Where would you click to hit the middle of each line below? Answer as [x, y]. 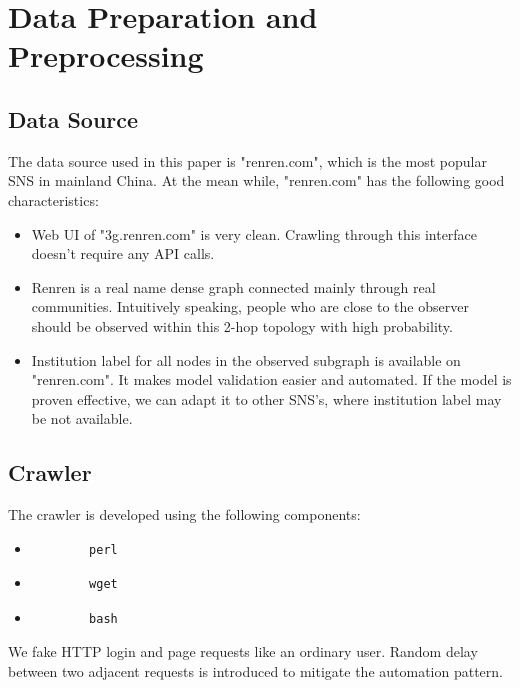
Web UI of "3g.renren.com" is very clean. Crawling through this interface [254, 233]
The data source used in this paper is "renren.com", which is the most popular [247, 160]
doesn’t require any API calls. [123, 253]
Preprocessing [106, 55]
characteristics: [53, 199]
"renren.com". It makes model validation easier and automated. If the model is [271, 379]
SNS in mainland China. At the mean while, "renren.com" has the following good [256, 180]
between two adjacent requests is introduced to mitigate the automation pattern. [255, 671]
